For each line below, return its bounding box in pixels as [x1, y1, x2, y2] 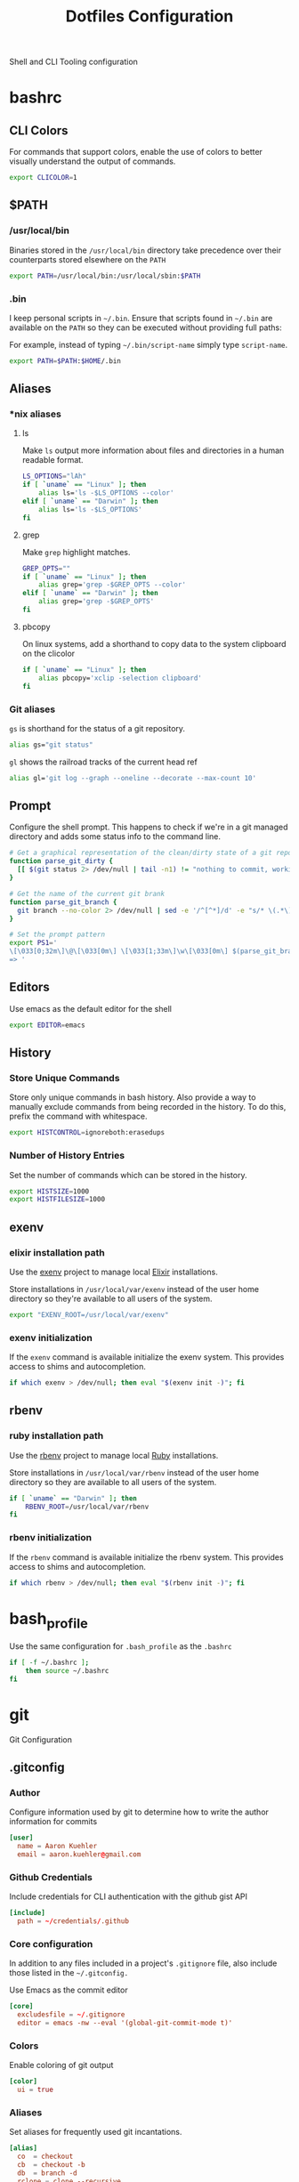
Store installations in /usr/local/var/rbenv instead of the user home [9, 1467, 260, 1478]
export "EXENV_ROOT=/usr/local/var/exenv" [9, 1310, 169, 1319]
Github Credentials [9, 1871, 93, 1883]
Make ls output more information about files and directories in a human [21, 445, 285, 456]
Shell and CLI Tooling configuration [9, 56, 138, 68]
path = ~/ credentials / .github [17, 1917, 129, 1926]
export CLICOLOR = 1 [9, 174, 77, 182]
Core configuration [9, 1937, 93, 1950]
